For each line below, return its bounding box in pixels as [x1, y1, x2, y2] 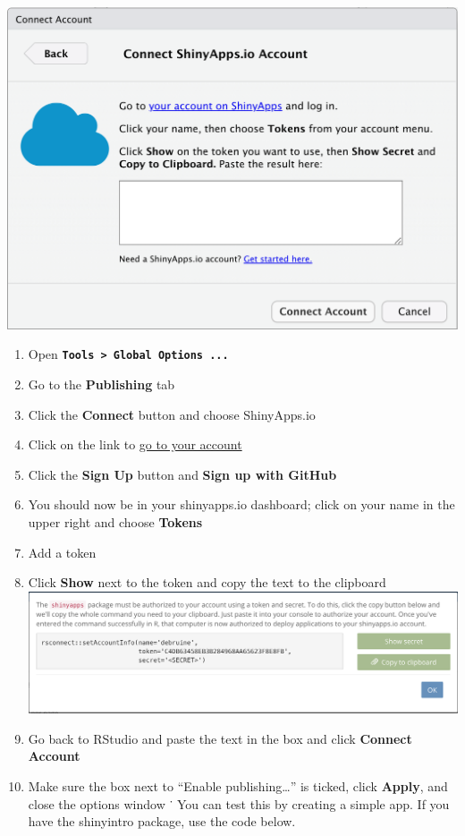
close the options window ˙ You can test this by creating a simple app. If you [28, 794, 450, 813]
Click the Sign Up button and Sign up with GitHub [28, 465, 337, 483]
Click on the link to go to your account [28, 435, 242, 454]
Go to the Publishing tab [28, 375, 175, 394]
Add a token [28, 542, 97, 561]
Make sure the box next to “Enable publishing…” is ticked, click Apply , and [28, 777, 448, 796]
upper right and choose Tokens [28, 513, 203, 531]
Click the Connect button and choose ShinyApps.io [28, 405, 316, 423]
